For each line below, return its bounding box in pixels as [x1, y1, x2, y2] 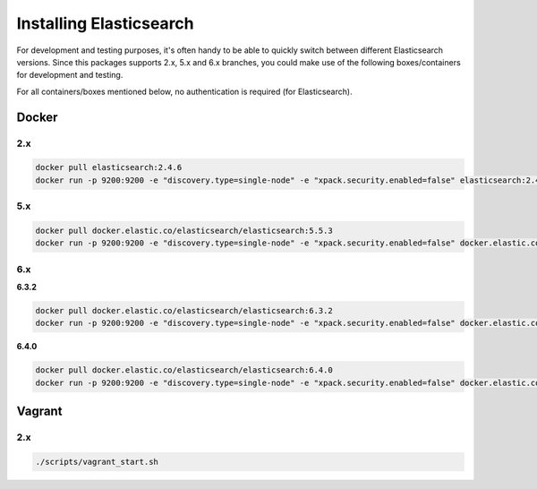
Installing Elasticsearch [16, 13, 194, 33]
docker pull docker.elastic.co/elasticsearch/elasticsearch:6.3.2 [35, 305, 333, 315]
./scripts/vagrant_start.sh [35, 457, 158, 467]
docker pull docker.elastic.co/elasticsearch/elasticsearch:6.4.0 [35, 365, 333, 375]
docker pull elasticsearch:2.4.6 [35, 162, 183, 173]
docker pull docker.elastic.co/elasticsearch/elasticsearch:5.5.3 [35, 225, 333, 236]
